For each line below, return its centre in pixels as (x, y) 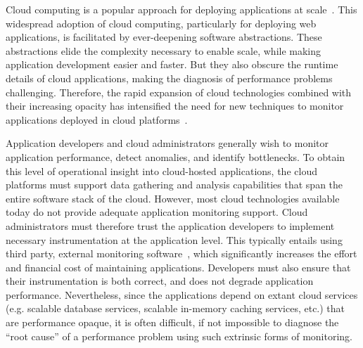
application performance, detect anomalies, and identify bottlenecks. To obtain (176, 156)
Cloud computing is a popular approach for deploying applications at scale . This (181, 9)
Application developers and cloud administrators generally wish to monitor (167, 143)
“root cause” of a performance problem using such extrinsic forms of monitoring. (179, 336)
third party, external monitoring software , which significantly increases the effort (181, 253)
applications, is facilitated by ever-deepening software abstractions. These (164, 37)
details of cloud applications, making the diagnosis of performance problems (169, 78)
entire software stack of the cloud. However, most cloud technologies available (173, 198)
